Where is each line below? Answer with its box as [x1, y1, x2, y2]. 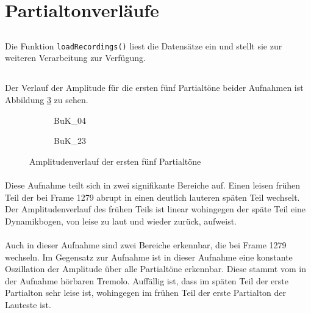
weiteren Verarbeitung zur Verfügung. [5, 51, 146, 64]
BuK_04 [54, 113, 87, 126]
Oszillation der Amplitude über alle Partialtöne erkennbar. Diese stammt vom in [5, 262, 306, 275]
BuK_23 [54, 134, 87, 147]
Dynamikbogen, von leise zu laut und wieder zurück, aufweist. [5, 214, 237, 227]
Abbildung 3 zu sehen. [5, 93, 88, 106]
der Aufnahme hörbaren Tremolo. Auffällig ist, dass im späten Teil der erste [5, 274, 288, 287]
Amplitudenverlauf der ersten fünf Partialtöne [29, 154, 201, 167]
